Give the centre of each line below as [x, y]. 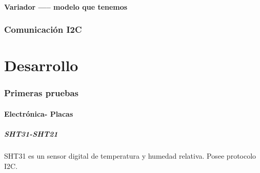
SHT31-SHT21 [31, 134]
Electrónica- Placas [39, 113]
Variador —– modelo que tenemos [66, 6]
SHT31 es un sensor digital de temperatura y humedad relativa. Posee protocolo [130, 156]
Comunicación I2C [43, 29]
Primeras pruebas [42, 93]
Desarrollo [41, 65]
